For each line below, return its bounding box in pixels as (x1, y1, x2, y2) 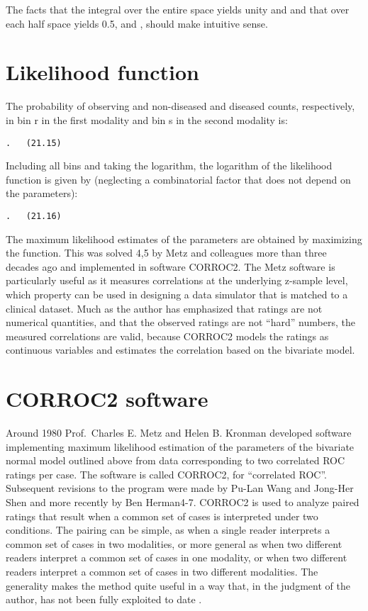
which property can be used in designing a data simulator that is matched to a (6, 286, 348, 301)
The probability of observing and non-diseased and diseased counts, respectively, (6, 99, 355, 113)
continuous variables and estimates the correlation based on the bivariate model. (6, 342, 355, 357)
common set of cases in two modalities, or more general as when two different (6, 536, 342, 551)
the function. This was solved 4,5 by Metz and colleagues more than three (6, 245, 327, 260)
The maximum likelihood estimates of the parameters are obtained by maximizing (6, 231, 362, 246)
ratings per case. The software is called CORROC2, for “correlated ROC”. (6, 466, 327, 481)
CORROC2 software (6, 384, 208, 413)
